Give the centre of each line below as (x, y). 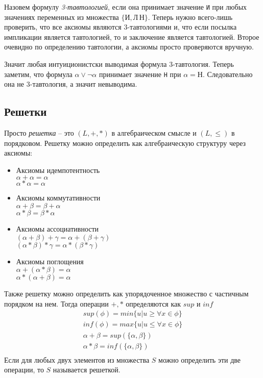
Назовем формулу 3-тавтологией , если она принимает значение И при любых (126, 7)
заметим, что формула (38, 74)
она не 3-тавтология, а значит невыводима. (71, 84)
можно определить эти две (200, 359)
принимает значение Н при (140, 74)
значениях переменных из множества (62, 17)
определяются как (153, 303)
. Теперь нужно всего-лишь (190, 17)
